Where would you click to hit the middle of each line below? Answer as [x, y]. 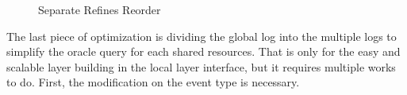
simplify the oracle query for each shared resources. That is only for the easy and [203, 51]
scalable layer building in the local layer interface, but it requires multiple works [201, 66]
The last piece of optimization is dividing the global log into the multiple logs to [202, 36]
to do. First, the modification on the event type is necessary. [153, 82]
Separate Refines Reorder [100, 9]
